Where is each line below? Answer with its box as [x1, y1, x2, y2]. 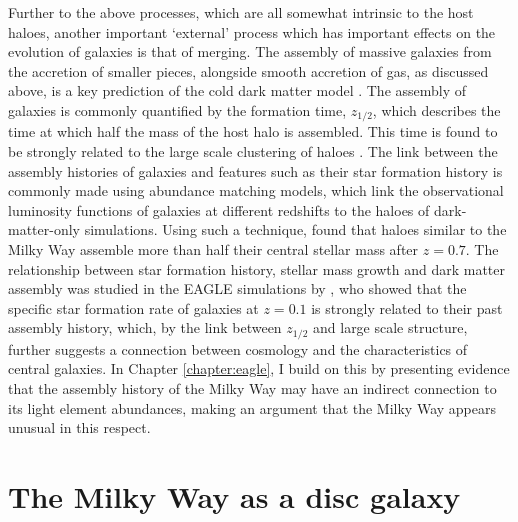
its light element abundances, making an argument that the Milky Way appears [8, 397, 496, 418]
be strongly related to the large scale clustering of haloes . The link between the [8, 141, 498, 162]
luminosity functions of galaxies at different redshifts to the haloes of [8, 199, 430, 220]
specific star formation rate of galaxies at [8, 297, 259, 318]
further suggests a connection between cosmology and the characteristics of [8, 338, 468, 359]
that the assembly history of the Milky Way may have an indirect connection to [8, 378, 497, 398]
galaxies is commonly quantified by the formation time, [8, 99, 347, 120]
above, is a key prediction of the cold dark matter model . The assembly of [8, 80, 467, 101]
